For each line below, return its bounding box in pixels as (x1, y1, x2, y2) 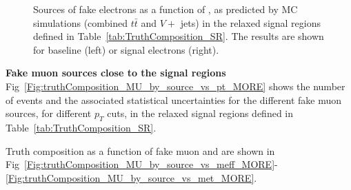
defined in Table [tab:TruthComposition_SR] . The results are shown (33, 29, 324, 43)
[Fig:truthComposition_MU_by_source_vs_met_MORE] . (6, 170, 257, 184)
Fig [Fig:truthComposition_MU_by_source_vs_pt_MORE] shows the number (6, 78, 345, 93)
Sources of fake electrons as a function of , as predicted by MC (33, 2, 298, 16)
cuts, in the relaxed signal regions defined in (107, 106, 294, 120)
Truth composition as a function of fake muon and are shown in (6, 143, 275, 158)
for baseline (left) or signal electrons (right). (33, 42, 219, 56)
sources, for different (6, 106, 92, 120)
